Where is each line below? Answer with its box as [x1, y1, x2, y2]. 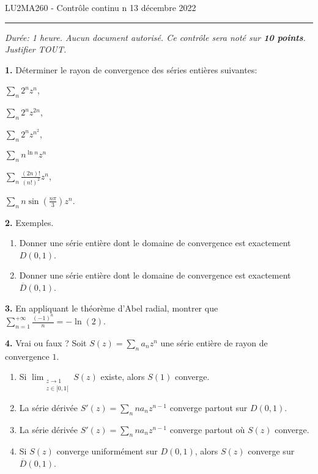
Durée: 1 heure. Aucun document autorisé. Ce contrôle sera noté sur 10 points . [5, 31, 306, 43]
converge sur [248, 445, 295, 458]
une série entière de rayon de [160, 336, 268, 349]
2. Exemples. [5, 216, 54, 228]
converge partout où [169, 423, 245, 436]
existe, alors [100, 370, 145, 383]
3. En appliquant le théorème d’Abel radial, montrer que [5, 301, 218, 314]
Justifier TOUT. [5, 43, 67, 56]
